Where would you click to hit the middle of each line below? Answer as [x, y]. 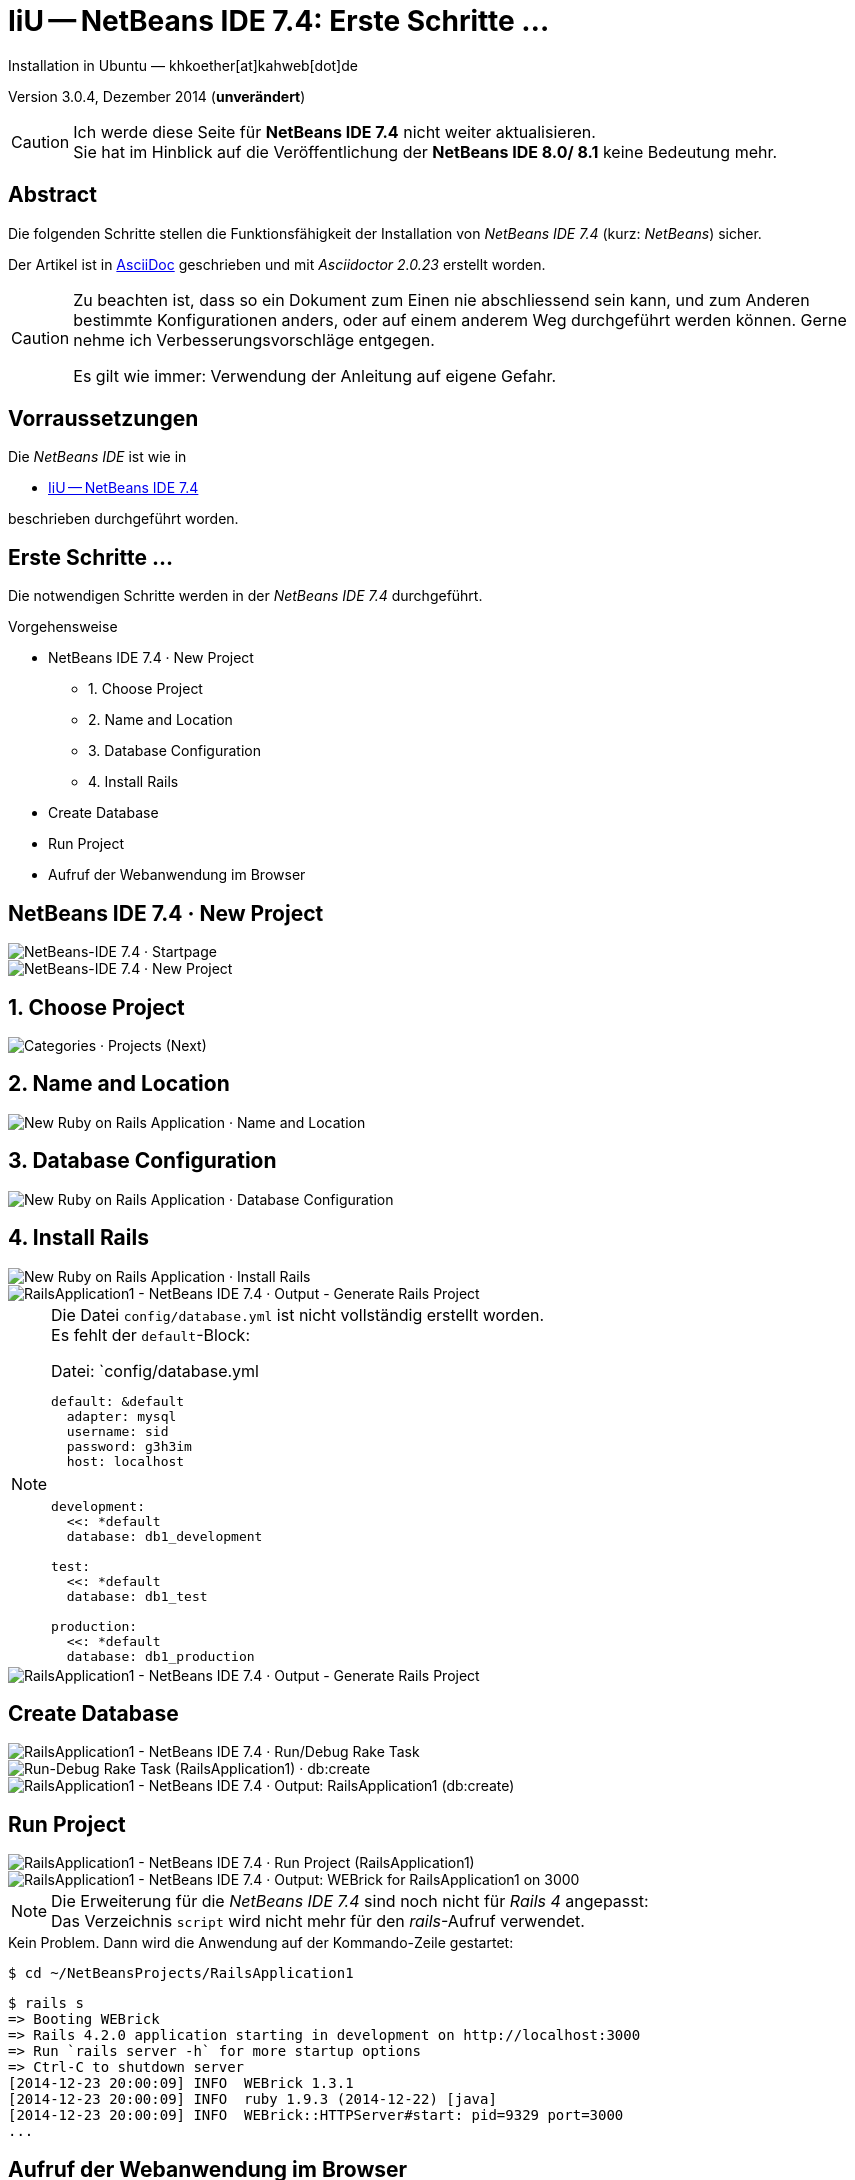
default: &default [118, 1401]
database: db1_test [137, 1596]
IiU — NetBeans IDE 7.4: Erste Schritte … [279, 21]
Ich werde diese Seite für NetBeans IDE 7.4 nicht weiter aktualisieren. [334, 131]
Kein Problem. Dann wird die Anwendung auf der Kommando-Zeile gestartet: [261, 1943]
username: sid [117, 1431]
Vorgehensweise [63, 627]
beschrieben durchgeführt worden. [123, 519]
